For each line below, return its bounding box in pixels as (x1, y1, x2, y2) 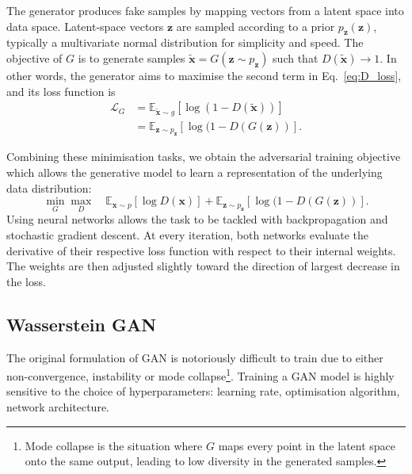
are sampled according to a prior (176, 17, 335, 34)
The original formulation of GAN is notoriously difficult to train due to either (6, 349, 383, 365)
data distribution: (6, 179, 92, 196)
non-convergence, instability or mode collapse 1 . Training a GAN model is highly (6, 365, 395, 384)
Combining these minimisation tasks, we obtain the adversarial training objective (6, 148, 401, 165)
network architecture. (6, 399, 110, 415)
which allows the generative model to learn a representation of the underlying (6, 163, 383, 180)
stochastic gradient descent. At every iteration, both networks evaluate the (6, 226, 368, 243)
